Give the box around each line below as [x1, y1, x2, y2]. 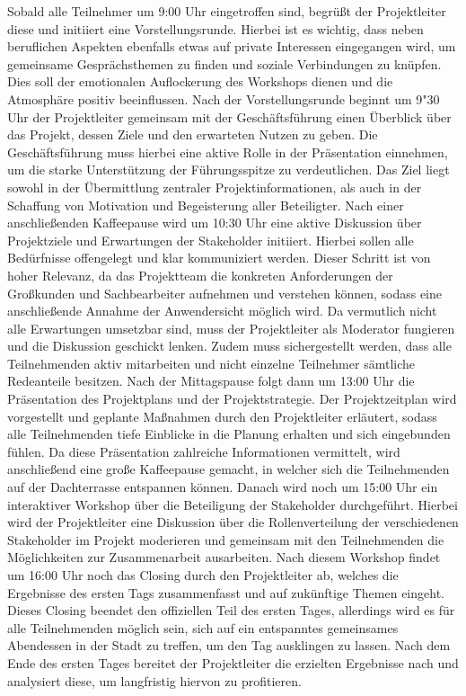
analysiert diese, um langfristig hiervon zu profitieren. [7, 671, 302, 690]
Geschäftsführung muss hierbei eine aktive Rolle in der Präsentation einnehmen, [7, 142, 448, 161]
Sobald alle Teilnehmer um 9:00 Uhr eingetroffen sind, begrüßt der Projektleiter [7, 2, 446, 20]
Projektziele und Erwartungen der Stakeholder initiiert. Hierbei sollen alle [7, 230, 414, 249]
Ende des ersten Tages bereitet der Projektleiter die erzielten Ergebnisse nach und [7, 653, 459, 672]
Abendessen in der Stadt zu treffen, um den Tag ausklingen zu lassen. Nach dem [7, 636, 451, 655]
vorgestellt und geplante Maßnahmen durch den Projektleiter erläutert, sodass [7, 406, 437, 425]
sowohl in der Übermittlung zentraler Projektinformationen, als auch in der [7, 177, 422, 196]
